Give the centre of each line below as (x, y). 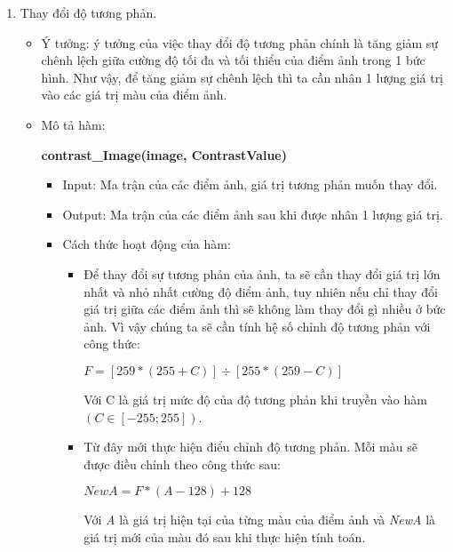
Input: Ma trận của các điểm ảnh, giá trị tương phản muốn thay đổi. (250, 184)
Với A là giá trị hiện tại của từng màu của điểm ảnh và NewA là (260, 520)
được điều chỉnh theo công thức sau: (182, 464)
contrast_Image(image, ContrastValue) (164, 154)
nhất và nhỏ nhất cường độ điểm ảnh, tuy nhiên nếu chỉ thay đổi (261, 291)
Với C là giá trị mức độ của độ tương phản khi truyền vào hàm (255, 399)
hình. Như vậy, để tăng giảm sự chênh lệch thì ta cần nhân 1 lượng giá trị (242, 77)
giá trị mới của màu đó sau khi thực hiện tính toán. (225, 536)
